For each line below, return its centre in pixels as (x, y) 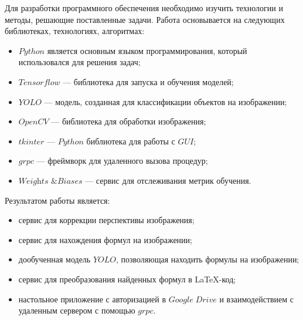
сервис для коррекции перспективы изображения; (106, 220)
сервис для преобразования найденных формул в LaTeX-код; (127, 279)
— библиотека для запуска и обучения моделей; (148, 81)
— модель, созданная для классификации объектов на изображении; (166, 101)
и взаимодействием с (257, 299)
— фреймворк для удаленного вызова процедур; (122, 161)
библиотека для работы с (131, 141)
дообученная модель (55, 259)
